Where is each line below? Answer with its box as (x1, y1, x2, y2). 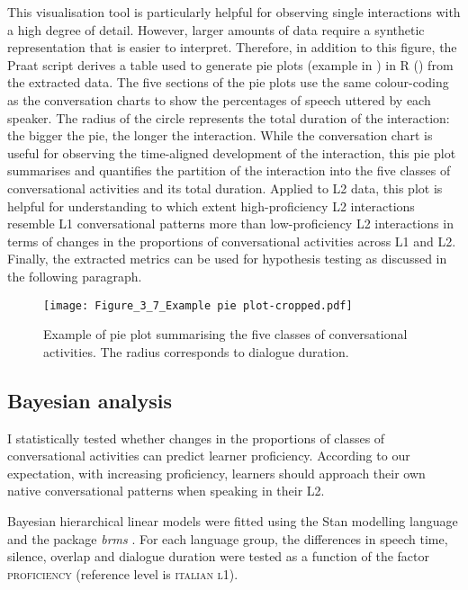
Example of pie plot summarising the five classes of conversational (43, 325, 408, 344)
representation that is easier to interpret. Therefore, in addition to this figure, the (7, 38, 457, 57)
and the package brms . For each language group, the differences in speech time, (7, 529, 448, 548)
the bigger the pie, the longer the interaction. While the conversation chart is (7, 126, 433, 145)
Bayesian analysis (7, 386, 172, 414)
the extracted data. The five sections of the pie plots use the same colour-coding (7, 73, 449, 92)
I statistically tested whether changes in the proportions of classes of (7, 428, 385, 447)
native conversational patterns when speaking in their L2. (7, 481, 325, 500)
